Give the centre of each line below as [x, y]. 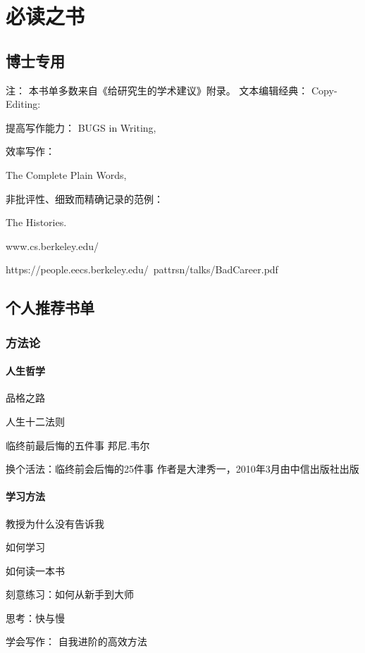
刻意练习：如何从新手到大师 [70, 594]
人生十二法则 [35, 421]
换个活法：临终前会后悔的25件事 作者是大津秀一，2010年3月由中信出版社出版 [182, 469]
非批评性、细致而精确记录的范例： [85, 198]
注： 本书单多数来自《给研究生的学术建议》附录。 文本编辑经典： [157, 90]
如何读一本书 [35, 570]
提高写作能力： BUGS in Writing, [81, 127]
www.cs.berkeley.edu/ [52, 245]
